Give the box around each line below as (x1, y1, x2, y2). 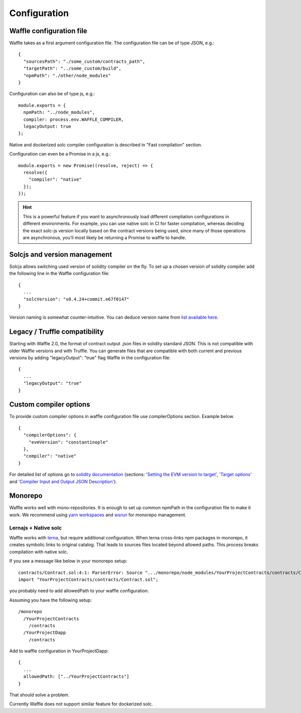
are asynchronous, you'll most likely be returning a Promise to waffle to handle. (23, 235, 187, 241)
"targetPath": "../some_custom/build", (23, 66, 121, 71)
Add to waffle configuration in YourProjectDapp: (9, 648, 109, 654)
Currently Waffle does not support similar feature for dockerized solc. (9, 701, 153, 707)
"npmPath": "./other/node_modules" (23, 73, 111, 78)
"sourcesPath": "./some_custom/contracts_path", (23, 58, 145, 64)
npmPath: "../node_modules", (23, 109, 95, 115)
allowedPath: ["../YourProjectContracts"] (23, 674, 130, 679)
